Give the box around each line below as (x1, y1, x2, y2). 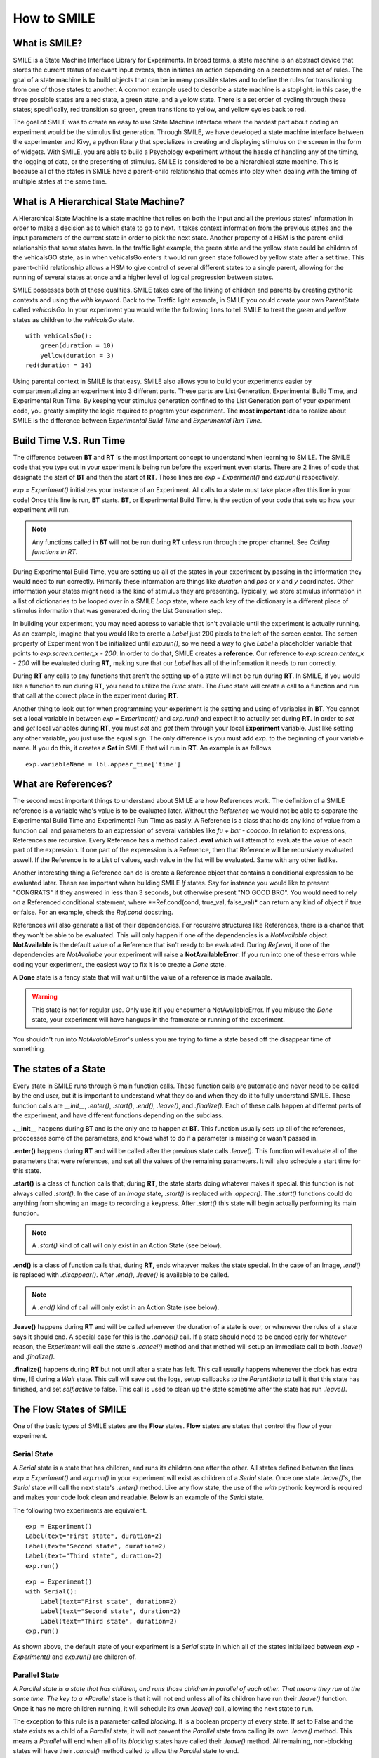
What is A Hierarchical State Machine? (13, 195, 185, 207)
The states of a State (13, 1063, 106, 1075)
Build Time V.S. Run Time (13, 435, 126, 447)
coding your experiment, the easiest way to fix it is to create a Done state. (13, 960, 226, 968)
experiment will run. (13, 505, 70, 513)
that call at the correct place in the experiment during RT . (13, 691, 179, 700)
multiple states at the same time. (13, 177, 107, 186)
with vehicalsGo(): (25, 331, 93, 340)
